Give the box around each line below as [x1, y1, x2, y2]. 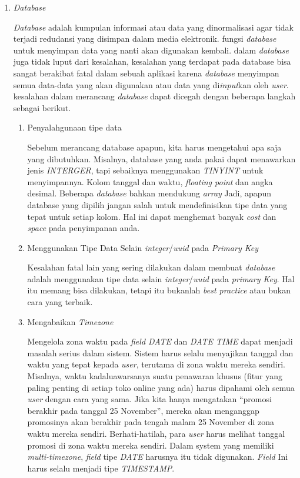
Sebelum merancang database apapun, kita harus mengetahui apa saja [27, 141, 282, 153]
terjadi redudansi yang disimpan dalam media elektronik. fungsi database [13, 32, 276, 45]
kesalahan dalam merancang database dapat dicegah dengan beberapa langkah [13, 90, 296, 102]
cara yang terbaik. [27, 296, 93, 308]
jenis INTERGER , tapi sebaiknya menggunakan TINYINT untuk [27, 164, 264, 176]
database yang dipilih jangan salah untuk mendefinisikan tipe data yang [27, 198, 288, 210]
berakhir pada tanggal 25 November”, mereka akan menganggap [27, 404, 259, 416]
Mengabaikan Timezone [27, 315, 114, 327]
